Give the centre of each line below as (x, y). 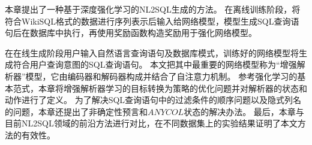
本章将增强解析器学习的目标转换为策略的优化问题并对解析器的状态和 (172, 88)
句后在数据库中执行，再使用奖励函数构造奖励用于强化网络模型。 (131, 33)
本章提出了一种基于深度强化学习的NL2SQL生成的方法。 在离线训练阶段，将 (153, 9)
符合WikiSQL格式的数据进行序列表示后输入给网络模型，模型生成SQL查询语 (152, 21)
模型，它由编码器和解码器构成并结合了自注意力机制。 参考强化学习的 (161, 76)
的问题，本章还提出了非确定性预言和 (76, 111)
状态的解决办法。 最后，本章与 (244, 111)
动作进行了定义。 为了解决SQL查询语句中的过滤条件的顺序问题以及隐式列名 (153, 100)
